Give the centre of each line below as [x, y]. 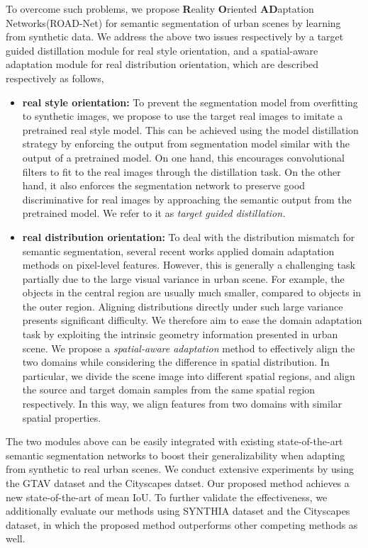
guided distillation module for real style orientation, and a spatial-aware [162, 50]
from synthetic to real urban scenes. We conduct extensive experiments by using [180, 469]
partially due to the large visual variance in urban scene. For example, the [183, 278]
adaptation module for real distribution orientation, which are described [162, 64]
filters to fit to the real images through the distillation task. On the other [182, 171]
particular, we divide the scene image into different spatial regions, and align [189, 375]
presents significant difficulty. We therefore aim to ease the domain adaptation [192, 320]
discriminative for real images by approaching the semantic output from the [187, 199]
